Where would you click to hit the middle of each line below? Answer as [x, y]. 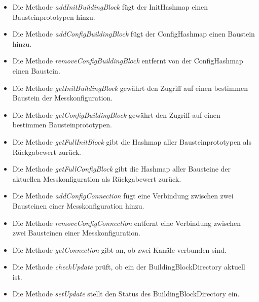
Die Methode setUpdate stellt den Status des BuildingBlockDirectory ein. [126, 294]
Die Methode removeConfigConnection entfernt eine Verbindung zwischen [126, 223]
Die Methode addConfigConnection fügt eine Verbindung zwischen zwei [123, 196]
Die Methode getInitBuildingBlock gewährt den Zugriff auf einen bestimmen [130, 88]
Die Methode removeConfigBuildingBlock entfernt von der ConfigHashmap [128, 61]
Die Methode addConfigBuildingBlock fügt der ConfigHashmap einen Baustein [134, 34]
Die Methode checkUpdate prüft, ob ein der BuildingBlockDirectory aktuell [129, 267]
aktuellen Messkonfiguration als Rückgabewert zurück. [97, 178]
